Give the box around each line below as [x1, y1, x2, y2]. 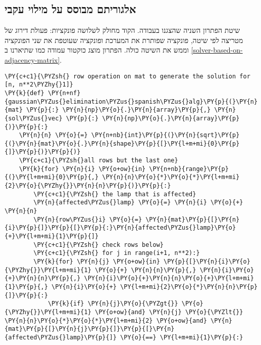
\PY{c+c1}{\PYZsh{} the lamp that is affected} [33, 190, 196, 198]
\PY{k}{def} [5, 89, 44, 97]
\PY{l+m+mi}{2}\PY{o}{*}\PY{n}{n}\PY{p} [120, 283, 258, 290]
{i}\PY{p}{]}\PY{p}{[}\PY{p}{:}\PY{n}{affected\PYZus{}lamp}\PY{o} [5, 224, 236, 232]
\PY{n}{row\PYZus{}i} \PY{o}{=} [33, 215, 142, 223]
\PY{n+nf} [47, 89, 81, 97]
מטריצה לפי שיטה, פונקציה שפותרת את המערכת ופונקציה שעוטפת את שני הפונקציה [5, 34, 243, 45]
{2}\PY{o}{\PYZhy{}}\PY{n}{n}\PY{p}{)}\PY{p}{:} [5, 182, 171, 190]
